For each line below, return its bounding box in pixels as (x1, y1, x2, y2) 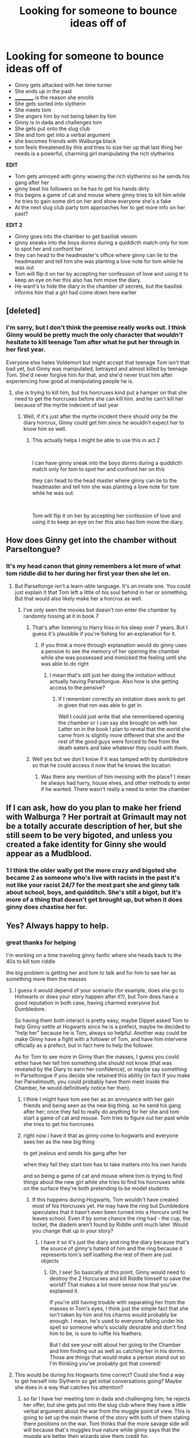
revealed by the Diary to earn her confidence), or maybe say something (14, 1066, 187, 1073)
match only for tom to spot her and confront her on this (32, 465, 165, 473)
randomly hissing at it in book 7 (23, 613, 99, 620)
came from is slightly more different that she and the (58, 732, 185, 739)
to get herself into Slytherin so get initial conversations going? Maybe (14, 1378, 182, 1385)
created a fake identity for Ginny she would (6, 839, 167, 849)
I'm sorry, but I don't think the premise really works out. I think (6, 324, 187, 332)
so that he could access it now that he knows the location (32, 762, 171, 769)
